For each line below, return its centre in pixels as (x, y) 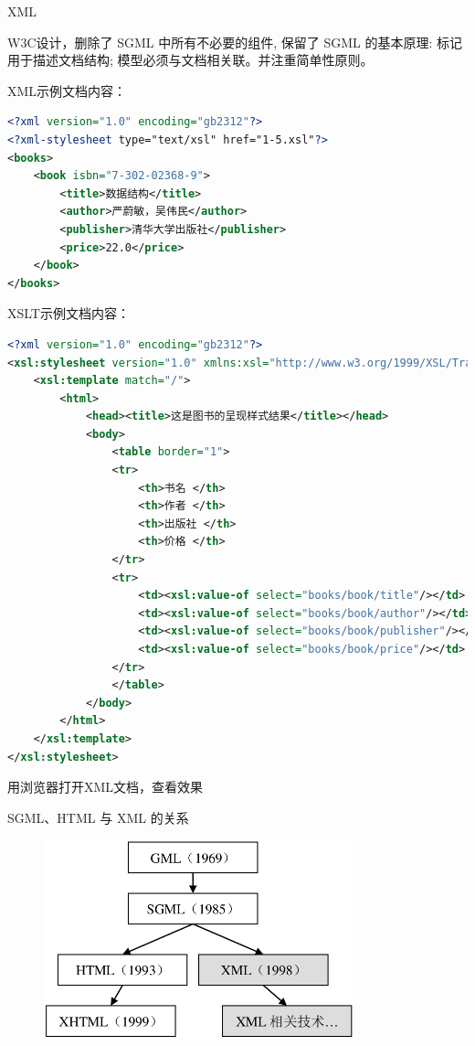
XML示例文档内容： (67, 90)
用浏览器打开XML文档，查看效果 (106, 787)
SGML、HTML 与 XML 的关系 (98, 817)
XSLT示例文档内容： (69, 313)
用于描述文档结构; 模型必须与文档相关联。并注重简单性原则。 (190, 60)
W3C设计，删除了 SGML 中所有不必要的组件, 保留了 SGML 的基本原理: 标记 (235, 42)
